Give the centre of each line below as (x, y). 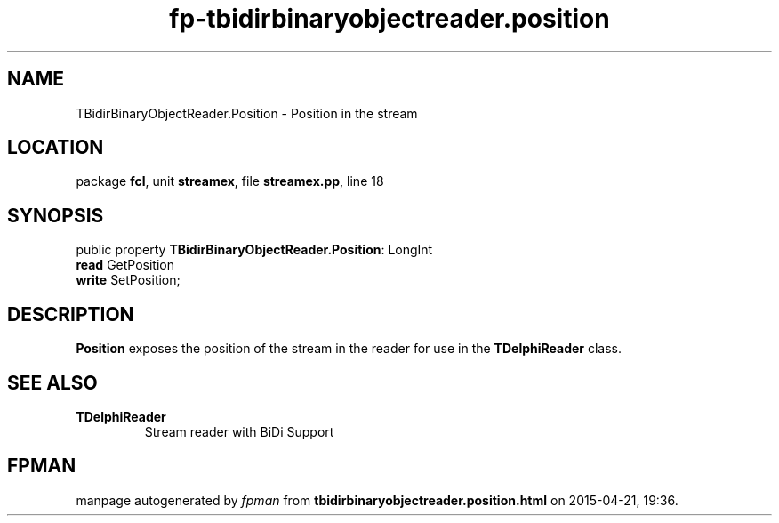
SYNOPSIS (56, 215)
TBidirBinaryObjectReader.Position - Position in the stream (247, 113)
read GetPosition (125, 265)
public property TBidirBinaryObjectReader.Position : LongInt (254, 250)
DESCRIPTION (71, 314)
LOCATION (56, 148)
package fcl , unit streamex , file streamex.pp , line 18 (230, 181)
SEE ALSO (52, 382)
